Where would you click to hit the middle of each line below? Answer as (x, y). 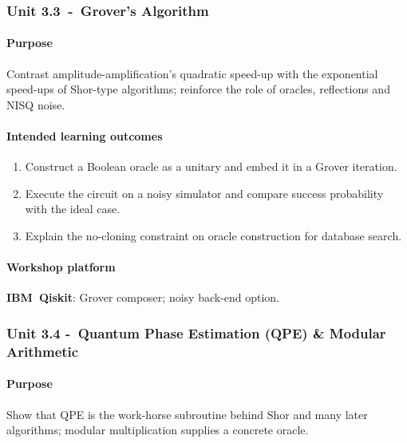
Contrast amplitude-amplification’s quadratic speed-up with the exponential (192, 73)
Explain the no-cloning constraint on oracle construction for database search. (213, 235)
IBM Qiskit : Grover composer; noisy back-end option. (143, 297)
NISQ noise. (36, 104)
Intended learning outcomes (85, 136)
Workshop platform (61, 267)
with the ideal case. (73, 209)
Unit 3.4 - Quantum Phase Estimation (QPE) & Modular (196, 332)
